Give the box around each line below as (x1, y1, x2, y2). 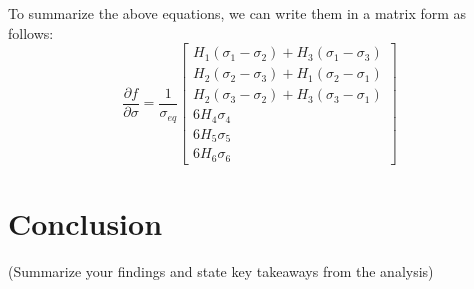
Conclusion (8, 202, 163, 243)
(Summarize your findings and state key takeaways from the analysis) (8, 260, 434, 281)
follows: (8, 22, 54, 43)
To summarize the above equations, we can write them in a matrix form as (8, 3, 467, 23)
